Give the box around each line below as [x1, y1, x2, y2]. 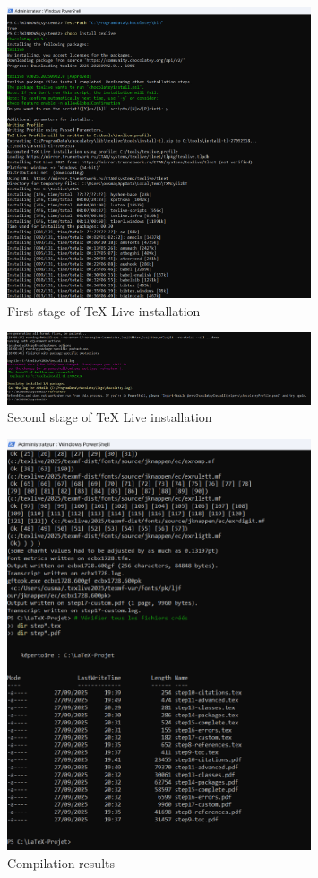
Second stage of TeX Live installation [7, 408, 212, 426]
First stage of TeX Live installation [7, 301, 201, 320]
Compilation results [7, 853, 115, 872]
